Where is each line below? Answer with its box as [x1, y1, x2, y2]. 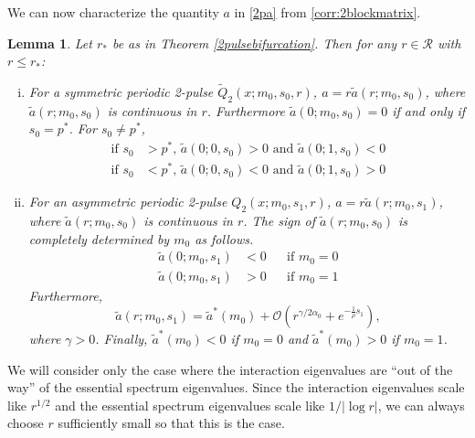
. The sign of [243, 211, 316, 230]
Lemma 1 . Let [7, 33, 92, 52]
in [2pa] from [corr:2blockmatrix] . [234, 3, 421, 21]
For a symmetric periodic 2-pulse [28, 82, 214, 101]
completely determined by [28, 229, 170, 248]
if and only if [392, 101, 466, 120]
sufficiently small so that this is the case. [58, 413, 285, 433]
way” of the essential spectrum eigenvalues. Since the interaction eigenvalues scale [7, 378, 465, 397]
